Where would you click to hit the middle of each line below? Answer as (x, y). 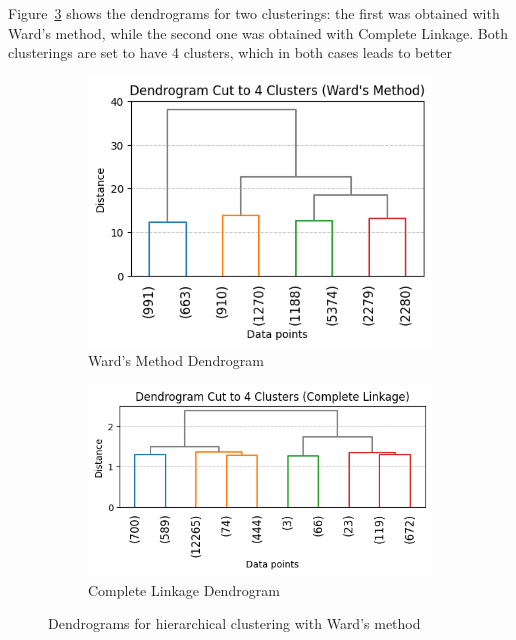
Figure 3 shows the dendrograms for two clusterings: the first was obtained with (254, 13)
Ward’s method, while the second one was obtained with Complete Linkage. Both (258, 32)
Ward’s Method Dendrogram (176, 360)
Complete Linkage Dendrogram (184, 589)
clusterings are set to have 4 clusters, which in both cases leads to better (230, 52)
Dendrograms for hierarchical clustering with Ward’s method (234, 623)
